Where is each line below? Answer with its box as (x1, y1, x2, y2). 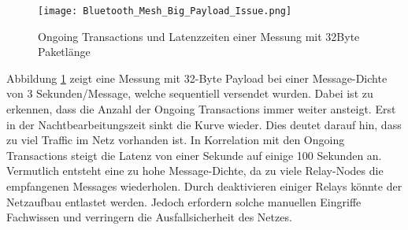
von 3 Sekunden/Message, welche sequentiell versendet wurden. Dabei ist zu (6, 85, 373, 102)
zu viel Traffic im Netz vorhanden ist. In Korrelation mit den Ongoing (6, 132, 345, 148)
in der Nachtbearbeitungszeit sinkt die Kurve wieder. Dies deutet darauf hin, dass (6, 116, 402, 132)
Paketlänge (38, 43, 91, 60)
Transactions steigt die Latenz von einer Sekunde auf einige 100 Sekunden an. (6, 147, 382, 163)
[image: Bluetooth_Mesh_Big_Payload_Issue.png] (38, 6, 292, 17)
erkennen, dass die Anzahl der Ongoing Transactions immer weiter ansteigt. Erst (6, 101, 396, 117)
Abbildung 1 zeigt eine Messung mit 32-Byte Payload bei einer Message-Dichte (6, 69, 388, 86)
